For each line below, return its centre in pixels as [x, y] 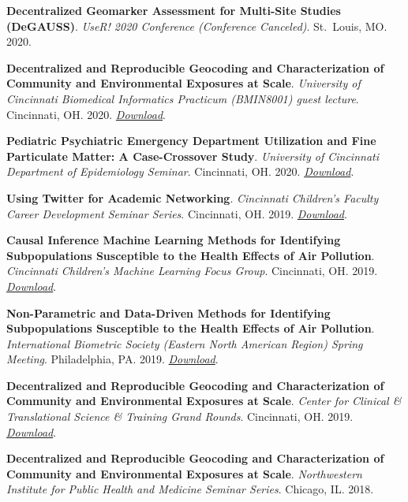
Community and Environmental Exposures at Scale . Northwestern [184, 473]
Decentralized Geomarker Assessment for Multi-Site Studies [174, 10]
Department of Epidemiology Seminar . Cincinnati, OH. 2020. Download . [180, 171]
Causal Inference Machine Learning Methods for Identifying [174, 240]
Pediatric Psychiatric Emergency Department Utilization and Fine [191, 141]
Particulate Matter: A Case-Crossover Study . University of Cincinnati [193, 156]
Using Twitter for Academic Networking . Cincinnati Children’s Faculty [193, 197]
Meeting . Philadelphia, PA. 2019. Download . [112, 359]
